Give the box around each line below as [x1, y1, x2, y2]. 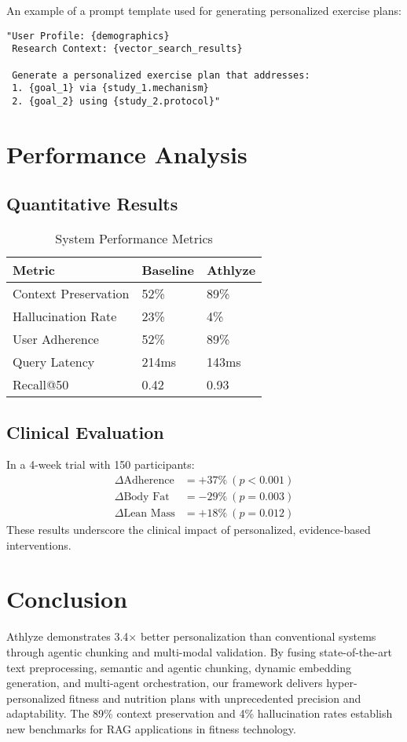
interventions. [6, 536, 71, 553]
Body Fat [123, 491, 170, 503]
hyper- [326, 674, 357, 691]
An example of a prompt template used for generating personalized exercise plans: [6, 2, 401, 18]
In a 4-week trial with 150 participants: [6, 456, 195, 473]
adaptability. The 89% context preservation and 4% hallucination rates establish [6, 705, 393, 722]
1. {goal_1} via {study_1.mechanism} [12, 82, 209, 94]
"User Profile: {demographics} [6, 30, 170, 42]
